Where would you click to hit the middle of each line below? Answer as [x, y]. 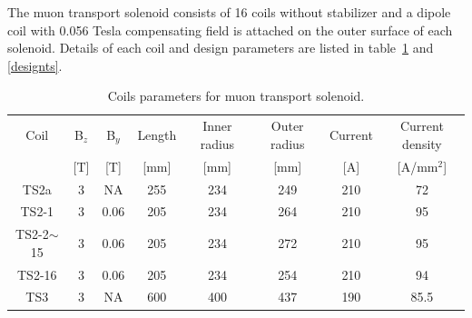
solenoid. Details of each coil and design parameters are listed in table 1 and [221, 48]
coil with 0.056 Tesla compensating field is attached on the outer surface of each [230, 30]
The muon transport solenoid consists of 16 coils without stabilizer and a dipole [229, 12]
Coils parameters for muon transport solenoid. [236, 96]
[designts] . [35, 65]
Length [157, 135]
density [422, 143]
